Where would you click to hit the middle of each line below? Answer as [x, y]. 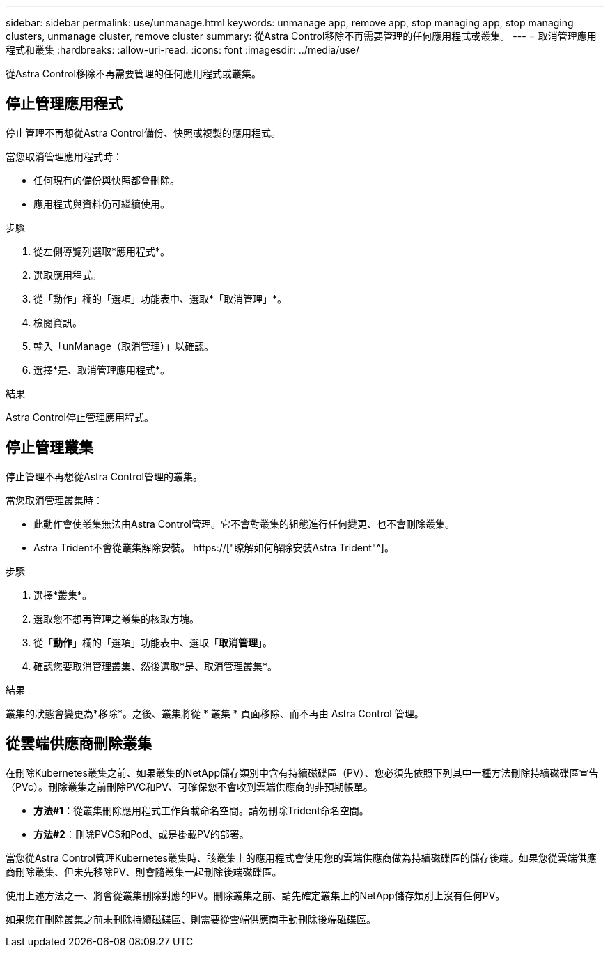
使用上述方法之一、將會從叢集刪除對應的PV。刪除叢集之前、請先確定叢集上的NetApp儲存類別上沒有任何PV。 [256, 895]
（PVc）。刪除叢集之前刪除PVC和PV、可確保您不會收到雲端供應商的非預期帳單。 [189, 786]
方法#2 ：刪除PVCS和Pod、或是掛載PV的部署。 [141, 834]
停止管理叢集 [49, 448]
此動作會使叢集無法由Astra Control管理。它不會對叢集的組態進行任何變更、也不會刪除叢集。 [244, 524]
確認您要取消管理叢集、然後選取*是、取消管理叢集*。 [156, 666]
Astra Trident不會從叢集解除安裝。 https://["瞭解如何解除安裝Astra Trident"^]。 [214, 547]
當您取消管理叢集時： [54, 500]
